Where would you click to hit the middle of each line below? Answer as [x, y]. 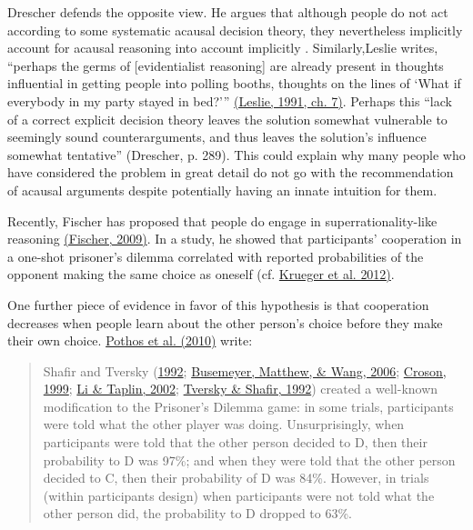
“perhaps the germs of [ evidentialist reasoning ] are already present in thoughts [226, 65]
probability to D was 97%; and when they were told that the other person [249, 460]
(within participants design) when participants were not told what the [239, 495]
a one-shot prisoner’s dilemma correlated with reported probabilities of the [216, 256]
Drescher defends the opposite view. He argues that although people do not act [228, 12]
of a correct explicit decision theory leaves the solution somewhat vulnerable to [227, 119]
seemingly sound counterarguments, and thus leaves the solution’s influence [217, 137]
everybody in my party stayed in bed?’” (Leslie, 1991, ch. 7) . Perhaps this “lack [230, 100]
